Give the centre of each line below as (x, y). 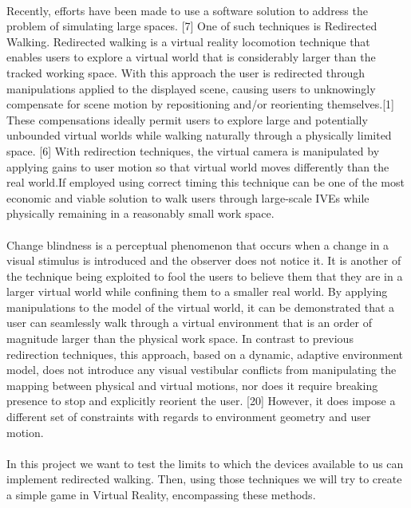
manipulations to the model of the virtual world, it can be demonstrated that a (201, 307)
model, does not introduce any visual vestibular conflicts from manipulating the (202, 370)
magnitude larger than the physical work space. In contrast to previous (180, 339)
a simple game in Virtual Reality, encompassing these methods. (161, 494)
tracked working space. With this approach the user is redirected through (186, 72)
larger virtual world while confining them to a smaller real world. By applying (197, 291)
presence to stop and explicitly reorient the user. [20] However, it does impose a (201, 401)
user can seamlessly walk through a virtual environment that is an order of (189, 323)
